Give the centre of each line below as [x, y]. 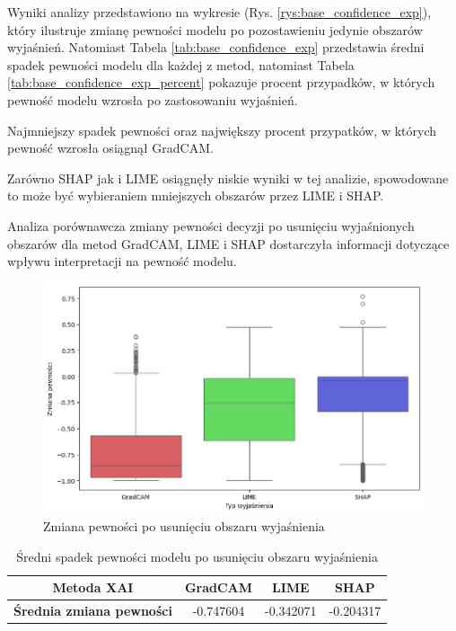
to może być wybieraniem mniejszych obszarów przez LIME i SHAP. [196, 196]
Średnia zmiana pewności [93, 611]
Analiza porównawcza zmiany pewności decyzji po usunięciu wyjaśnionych [211, 225]
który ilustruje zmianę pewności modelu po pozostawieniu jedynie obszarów [215, 29]
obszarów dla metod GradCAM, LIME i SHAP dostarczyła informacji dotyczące [228, 243]
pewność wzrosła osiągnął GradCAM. [110, 148]
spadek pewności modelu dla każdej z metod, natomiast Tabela [181, 64]
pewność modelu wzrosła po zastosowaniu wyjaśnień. [153, 99]
